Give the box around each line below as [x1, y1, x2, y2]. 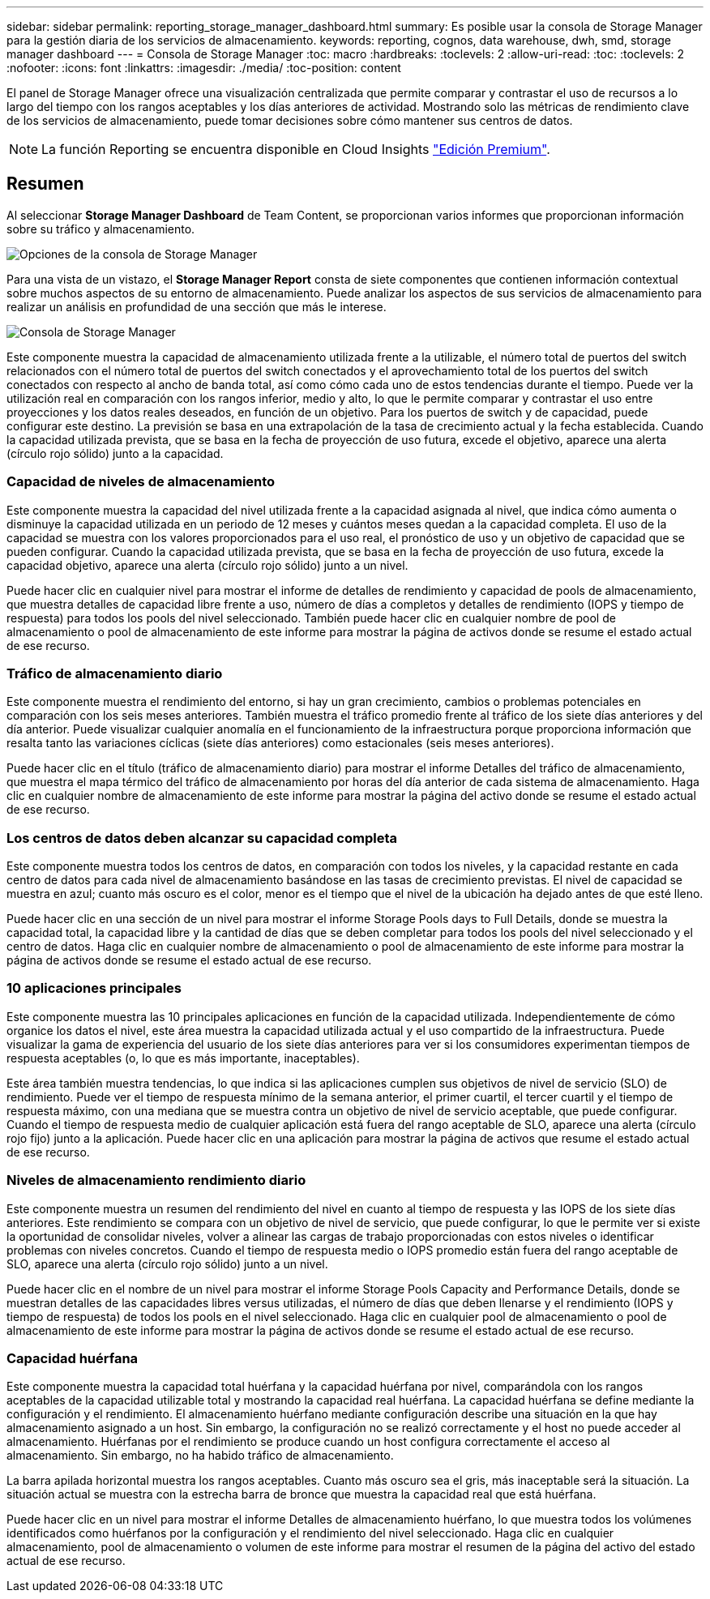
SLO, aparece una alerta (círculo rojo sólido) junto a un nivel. [6, 1256, 328, 1271]
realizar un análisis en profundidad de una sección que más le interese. [6, 299, 387, 314]
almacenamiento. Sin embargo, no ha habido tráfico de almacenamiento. [6, 1448, 394, 1463]
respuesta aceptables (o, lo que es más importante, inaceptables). [6, 1050, 360, 1065]
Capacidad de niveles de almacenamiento [6, 473, 276, 490]
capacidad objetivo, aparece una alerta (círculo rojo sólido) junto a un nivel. [6, 558, 408, 572]
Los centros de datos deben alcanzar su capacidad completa [6, 829, 397, 846]
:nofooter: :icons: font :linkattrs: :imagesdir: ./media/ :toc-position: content [6, 61, 401, 75]
